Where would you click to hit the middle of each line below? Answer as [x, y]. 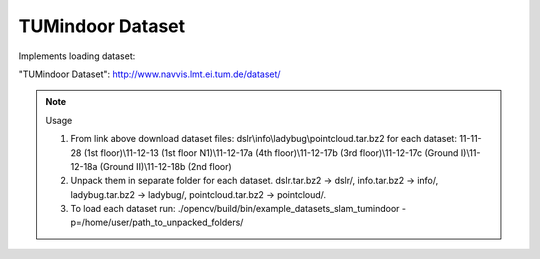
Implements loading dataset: [77, 56]
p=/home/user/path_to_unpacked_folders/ [157, 222]
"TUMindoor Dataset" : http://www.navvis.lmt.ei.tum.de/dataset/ [149, 74]
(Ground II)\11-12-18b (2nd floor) [165, 166]
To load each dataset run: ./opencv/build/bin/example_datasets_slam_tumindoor [235, 209]
